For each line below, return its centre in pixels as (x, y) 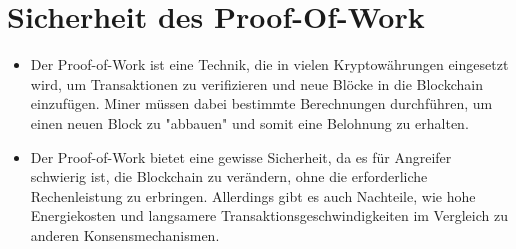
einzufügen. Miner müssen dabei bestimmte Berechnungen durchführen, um (261, 103)
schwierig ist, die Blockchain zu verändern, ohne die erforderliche (229, 176)
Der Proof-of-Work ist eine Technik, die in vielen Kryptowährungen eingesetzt (269, 64)
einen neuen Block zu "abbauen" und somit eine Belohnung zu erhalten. (249, 122)
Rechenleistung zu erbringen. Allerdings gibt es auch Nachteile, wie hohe (253, 195)
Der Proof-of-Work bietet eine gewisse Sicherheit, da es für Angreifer (241, 156)
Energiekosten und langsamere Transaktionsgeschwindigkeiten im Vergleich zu (269, 215)
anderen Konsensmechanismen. (125, 234)
